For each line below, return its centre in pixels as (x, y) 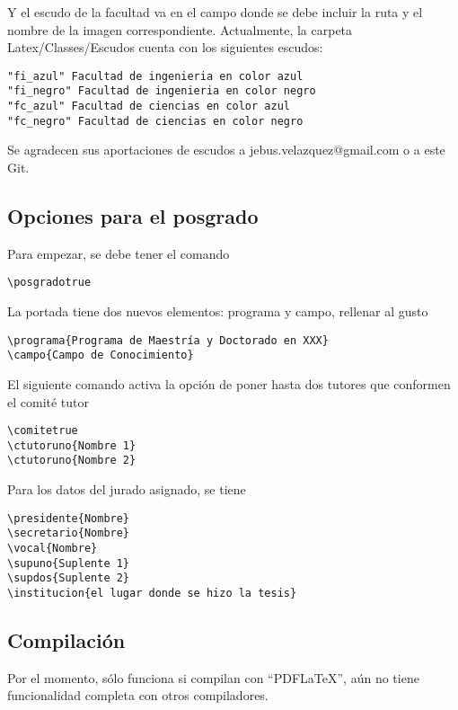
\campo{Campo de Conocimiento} (101, 355)
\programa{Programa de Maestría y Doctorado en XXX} (168, 340)
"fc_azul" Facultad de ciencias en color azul (149, 106)
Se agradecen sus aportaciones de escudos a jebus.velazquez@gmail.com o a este (226, 150)
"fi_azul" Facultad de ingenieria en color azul (155, 76)
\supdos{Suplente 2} (69, 578)
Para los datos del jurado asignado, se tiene (127, 489)
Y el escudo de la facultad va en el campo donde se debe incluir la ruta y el (215, 12)
